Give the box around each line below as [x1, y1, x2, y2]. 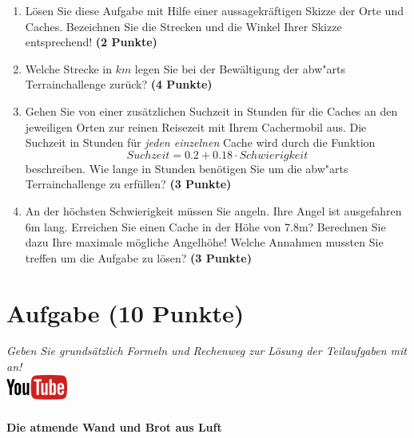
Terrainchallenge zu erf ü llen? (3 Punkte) [25, 176, 232, 192]
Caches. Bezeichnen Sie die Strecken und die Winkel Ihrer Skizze [25, 18, 342, 34]
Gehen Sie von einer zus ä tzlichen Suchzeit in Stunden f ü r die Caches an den [25, 102, 398, 119]
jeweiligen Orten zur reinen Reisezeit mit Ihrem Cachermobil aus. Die [25, 118, 367, 135]
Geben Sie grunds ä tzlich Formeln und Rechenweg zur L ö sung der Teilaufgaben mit [6, 342, 407, 359]
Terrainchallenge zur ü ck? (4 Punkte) [25, 76, 213, 93]
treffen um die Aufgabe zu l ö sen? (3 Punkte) [25, 249, 252, 266]
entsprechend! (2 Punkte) [25, 34, 157, 50]
